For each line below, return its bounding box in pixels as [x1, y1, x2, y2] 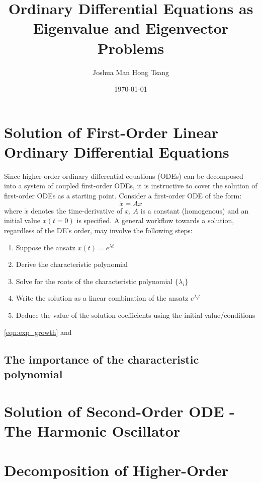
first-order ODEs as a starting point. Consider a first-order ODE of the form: [4, 190, 242, 200]
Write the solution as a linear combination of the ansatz [16, 293, 189, 303]
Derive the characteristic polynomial [16, 259, 128, 269]
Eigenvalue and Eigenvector [33, 18, 229, 38]
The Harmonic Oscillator [4, 420, 181, 441]
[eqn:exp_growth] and [4, 326, 72, 337]
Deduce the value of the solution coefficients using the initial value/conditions [16, 309, 255, 320]
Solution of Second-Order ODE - [4, 400, 235, 421]
